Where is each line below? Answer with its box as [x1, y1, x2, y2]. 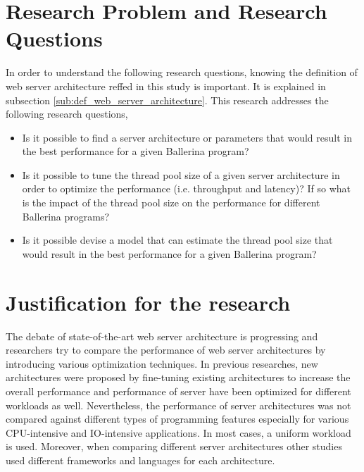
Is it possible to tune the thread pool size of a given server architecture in [22, 167, 340, 182]
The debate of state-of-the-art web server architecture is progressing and [6, 328, 318, 343]
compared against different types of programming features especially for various [6, 411, 349, 426]
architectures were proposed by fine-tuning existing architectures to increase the [6, 370, 351, 385]
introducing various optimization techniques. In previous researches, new [6, 356, 318, 371]
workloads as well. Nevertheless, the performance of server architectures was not [6, 397, 351, 412]
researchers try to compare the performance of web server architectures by [6, 342, 326, 357]
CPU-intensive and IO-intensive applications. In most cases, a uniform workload [6, 425, 351, 440]
